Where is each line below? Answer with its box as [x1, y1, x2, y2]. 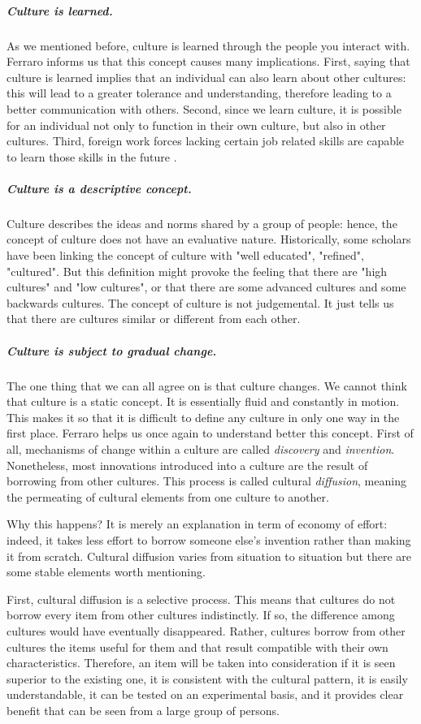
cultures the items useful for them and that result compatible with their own [7, 638, 388, 655]
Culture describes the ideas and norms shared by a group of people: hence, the [7, 214, 397, 231]
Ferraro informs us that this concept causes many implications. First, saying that [7, 53, 410, 70]
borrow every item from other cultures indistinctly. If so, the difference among [7, 606, 395, 623]
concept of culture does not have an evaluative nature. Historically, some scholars [7, 231, 411, 248]
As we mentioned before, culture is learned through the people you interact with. [7, 37, 410, 54]
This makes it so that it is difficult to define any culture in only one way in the [7, 408, 400, 425]
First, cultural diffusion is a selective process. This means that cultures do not [7, 590, 396, 607]
